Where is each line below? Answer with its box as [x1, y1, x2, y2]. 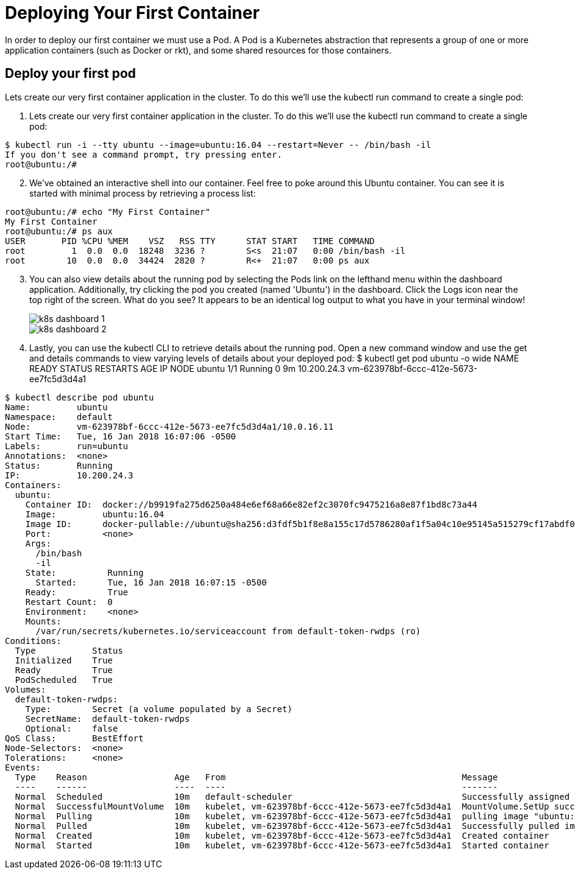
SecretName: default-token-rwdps [25, 713, 190, 724]
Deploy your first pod [5, 66, 136, 82]
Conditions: [5, 635, 62, 646]
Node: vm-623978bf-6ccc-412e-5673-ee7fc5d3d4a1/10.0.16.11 [5, 421, 334, 432]
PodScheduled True [15, 674, 113, 685]
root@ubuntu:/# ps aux [5, 226, 113, 236]
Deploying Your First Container [5, 2, 260, 23]
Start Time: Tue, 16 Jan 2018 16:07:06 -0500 [5, 431, 236, 441]
